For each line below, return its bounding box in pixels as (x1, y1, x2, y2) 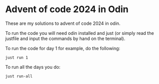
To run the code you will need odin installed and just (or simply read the (5, 30, 154, 36)
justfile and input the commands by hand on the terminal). (5, 35, 125, 41)
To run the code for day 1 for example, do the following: (5, 45, 120, 51)
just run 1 (5, 55, 28, 60)
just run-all (5, 73, 33, 79)
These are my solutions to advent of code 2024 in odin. (5, 20, 121, 26)
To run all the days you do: (5, 64, 61, 70)
